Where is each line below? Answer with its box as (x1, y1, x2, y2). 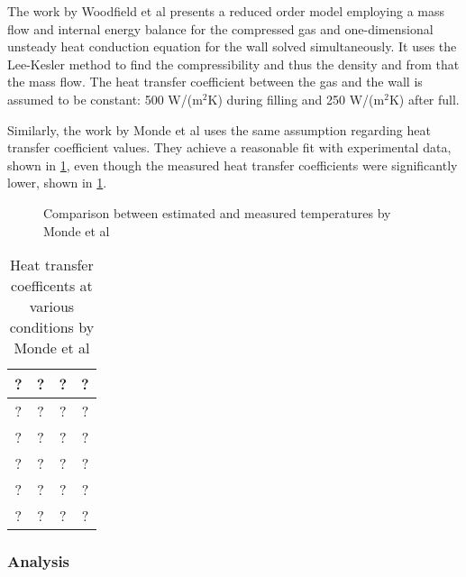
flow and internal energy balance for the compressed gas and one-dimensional (7, 19, 434, 38)
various (29, 296, 75, 317)
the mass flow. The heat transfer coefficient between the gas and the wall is (7, 72, 423, 91)
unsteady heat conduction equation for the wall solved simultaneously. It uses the (7, 37, 457, 56)
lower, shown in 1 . (7, 173, 107, 192)
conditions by (9, 316, 95, 338)
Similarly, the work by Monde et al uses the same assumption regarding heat (7, 120, 431, 139)
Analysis (7, 550, 70, 572)
